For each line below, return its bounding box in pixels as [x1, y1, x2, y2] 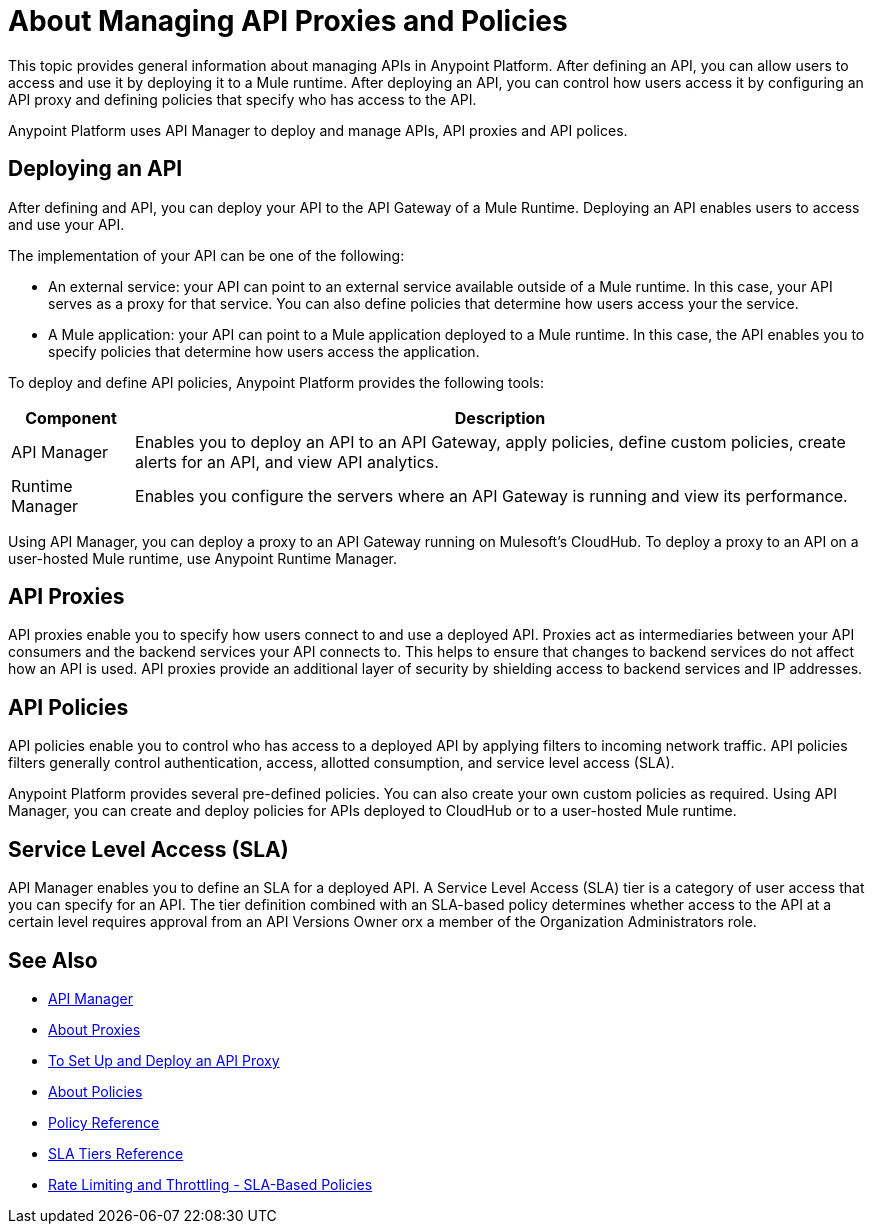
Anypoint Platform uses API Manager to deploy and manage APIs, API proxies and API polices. [8, 121, 628, 139]
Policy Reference [48, 1113, 160, 1131]
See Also [8, 947, 98, 973]
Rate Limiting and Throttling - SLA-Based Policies [48, 1175, 373, 1193]
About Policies [48, 1082, 143, 1100]
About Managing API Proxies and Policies [8, 4, 568, 38]
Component [25, 407, 117, 428]
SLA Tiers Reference [48, 1144, 184, 1162]
